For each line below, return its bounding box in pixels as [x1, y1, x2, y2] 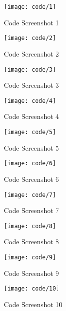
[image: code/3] [4, 66, 56, 73]
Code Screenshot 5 [4, 142, 59, 153]
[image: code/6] [4, 160, 56, 167]
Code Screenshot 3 [4, 80, 59, 90]
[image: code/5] [4, 129, 56, 136]
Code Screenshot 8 [4, 236, 59, 247]
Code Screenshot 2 [4, 48, 59, 58]
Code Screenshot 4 [4, 111, 59, 121]
